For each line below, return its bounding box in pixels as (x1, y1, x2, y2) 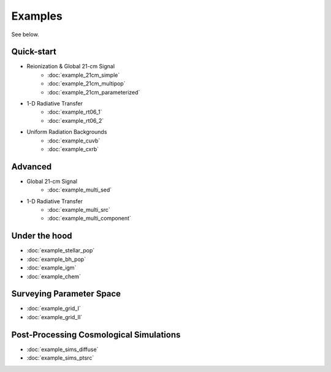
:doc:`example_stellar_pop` (26, 247, 95, 254)
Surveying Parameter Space (11, 289, 121, 299)
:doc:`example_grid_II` (26, 313, 83, 320)
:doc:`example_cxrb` (47, 145, 99, 153)
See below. (11, 31, 39, 38)
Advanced (11, 161, 52, 172)
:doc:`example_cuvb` (47, 137, 101, 144)
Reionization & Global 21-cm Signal (26, 63, 115, 70)
